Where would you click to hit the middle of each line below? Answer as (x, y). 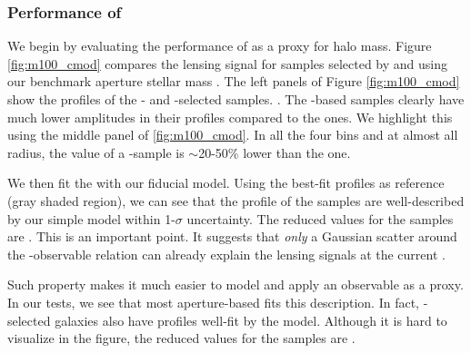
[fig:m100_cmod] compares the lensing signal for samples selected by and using (227, 63)
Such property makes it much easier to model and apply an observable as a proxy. (235, 284)
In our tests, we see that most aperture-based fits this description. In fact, (214, 302)
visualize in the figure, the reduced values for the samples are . (181, 338)
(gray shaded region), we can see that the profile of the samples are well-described (236, 200)
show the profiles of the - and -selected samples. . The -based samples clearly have (236, 99)
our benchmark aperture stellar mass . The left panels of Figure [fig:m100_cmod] (234, 81)
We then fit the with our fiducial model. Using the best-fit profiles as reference (226, 183)
